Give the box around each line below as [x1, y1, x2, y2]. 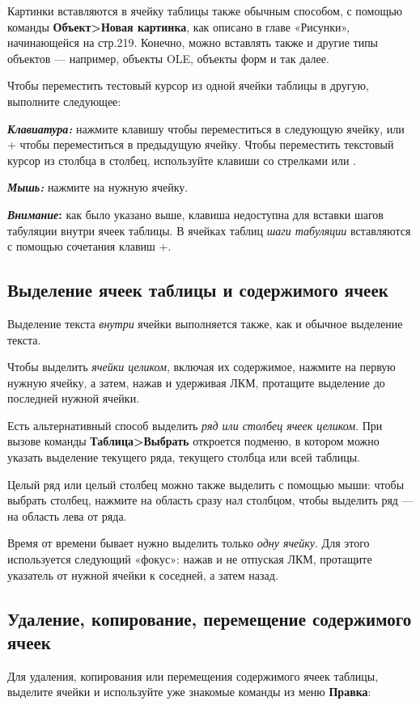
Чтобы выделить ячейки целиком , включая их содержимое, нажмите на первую [7, 358, 396, 375]
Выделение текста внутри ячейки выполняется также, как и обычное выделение [7, 315, 403, 331]
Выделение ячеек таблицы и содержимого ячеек [7, 277, 388, 302]
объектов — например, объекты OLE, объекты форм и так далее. [7, 49, 329, 66]
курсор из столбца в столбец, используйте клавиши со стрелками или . [7, 151, 357, 168]
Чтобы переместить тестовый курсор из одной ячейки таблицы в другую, [7, 77, 369, 94]
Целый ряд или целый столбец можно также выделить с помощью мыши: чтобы [7, 475, 405, 492]
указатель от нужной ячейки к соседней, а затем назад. [7, 566, 278, 583]
